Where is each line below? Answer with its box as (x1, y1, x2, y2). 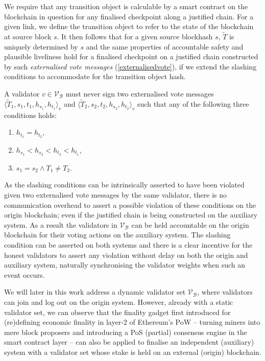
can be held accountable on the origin (131, 219, 249, 230)
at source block (4, 31, 52, 41)
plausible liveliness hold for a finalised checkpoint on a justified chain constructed (4, 51, 258, 62)
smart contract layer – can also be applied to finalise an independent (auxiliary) (4, 336, 254, 347)
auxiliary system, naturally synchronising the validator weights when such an (4, 259, 245, 270)
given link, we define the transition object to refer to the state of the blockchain (4, 21, 254, 32)
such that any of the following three (137, 98, 249, 109)
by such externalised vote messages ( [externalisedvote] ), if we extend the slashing (4, 61, 257, 71)
